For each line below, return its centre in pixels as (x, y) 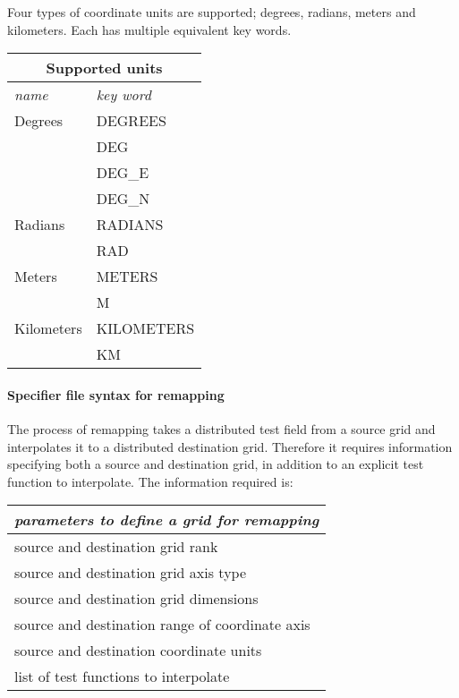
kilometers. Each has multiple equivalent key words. (149, 29)
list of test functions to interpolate (122, 677)
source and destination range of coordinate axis (162, 625)
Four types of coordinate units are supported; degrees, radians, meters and (212, 12)
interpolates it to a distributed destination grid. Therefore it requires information (230, 446)
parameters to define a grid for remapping (167, 520)
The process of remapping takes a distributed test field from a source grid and (221, 428)
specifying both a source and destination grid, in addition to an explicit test (216, 464)
